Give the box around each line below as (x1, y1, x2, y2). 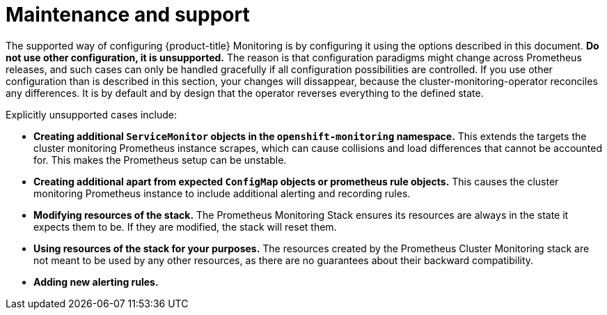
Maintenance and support (6, 3, 250, 26)
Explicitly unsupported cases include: (6, 108, 177, 121)
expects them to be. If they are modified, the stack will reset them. (33, 220, 337, 233)
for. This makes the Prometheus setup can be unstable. (33, 153, 287, 166)
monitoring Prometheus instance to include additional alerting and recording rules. (33, 187, 411, 199)
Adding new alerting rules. (33, 275, 159, 288)
